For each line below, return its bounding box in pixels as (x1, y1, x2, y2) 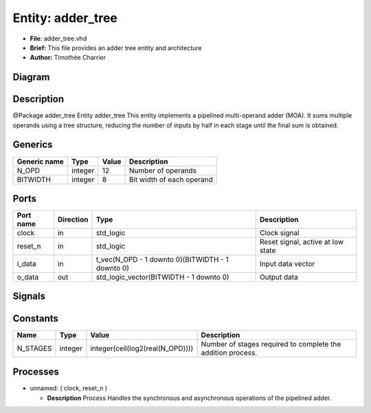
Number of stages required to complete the (201, 339, 341, 348)
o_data (16, 272, 39, 282)
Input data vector (259, 259, 315, 269)
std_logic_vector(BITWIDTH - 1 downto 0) (95, 272, 229, 282)
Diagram (12, 71, 50, 83)
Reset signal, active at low (259, 237, 344, 247)
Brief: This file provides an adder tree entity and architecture (30, 43, 202, 52)
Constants (12, 313, 58, 324)
